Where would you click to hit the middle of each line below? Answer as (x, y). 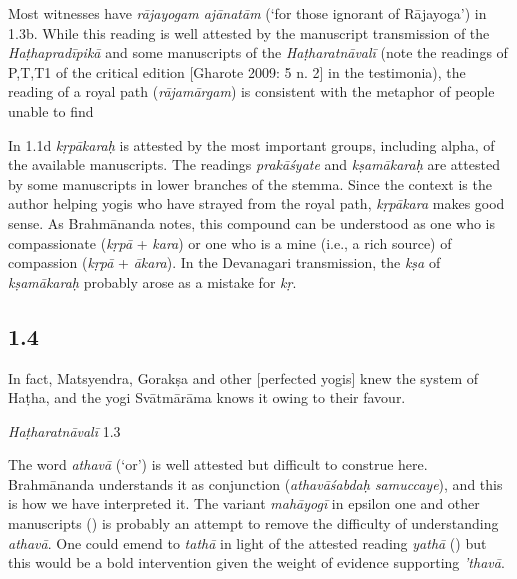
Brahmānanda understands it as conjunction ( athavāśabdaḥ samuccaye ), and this (255, 483)
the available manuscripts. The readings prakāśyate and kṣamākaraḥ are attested (254, 164)
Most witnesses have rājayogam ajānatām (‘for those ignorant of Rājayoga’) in (247, 13)
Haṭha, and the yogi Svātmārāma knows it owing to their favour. (207, 397)
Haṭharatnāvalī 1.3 (64, 430)
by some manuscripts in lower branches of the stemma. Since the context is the (250, 183)
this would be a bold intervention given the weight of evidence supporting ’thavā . (256, 562)
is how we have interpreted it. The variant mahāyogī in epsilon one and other (244, 503)
